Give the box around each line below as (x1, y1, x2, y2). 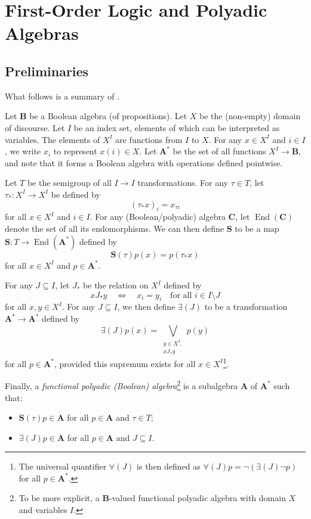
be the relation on (83, 279, 149, 291)
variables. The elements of (5, 133, 100, 145)
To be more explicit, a (19, 492, 100, 504)
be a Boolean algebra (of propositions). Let (29, 110, 187, 122)
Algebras (5, 21, 79, 45)
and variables (19, 504, 67, 516)
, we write (5, 145, 41, 157)
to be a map (235, 222, 279, 234)
